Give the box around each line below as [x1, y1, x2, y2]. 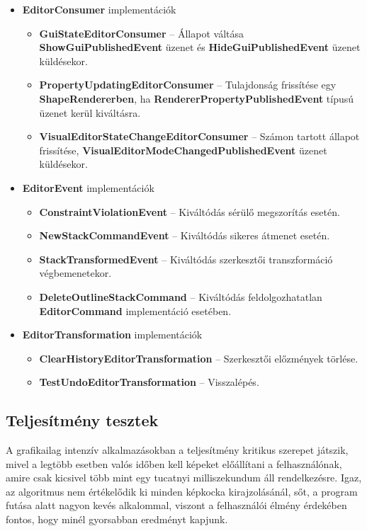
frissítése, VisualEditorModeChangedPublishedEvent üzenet [39, 142, 327, 157]
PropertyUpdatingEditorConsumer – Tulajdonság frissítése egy [39, 77, 337, 92]
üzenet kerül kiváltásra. [39, 105, 141, 120]
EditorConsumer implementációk [22, 2, 176, 16]
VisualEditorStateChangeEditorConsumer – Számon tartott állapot [39, 129, 360, 144]
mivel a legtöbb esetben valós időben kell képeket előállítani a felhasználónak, [6, 456, 342, 471]
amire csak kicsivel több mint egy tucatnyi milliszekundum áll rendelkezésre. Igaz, [6, 470, 362, 485]
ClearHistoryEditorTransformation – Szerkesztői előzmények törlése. [39, 350, 358, 365]
